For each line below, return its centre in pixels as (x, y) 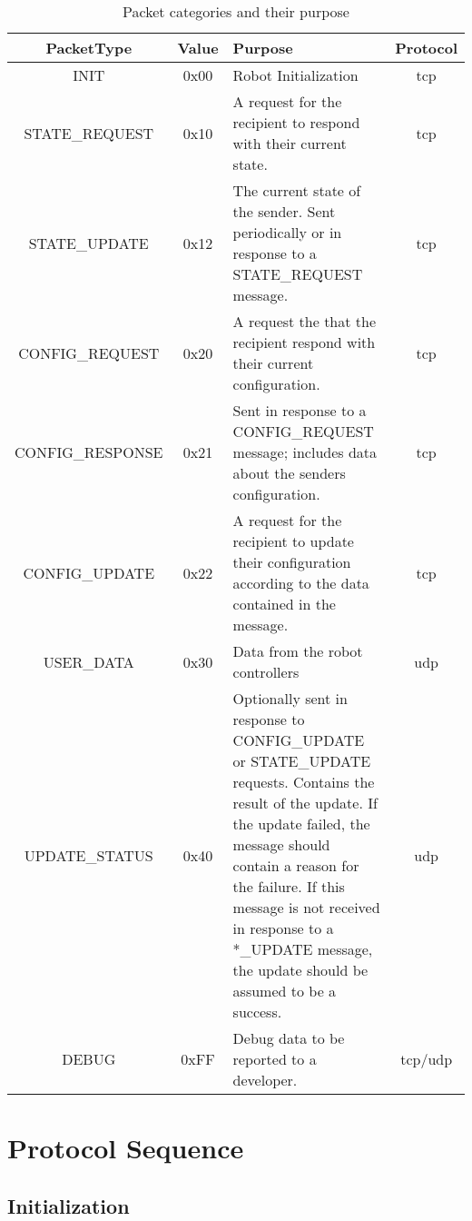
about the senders (289, 473)
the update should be (300, 970)
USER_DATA (88, 661)
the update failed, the (301, 824)
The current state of (297, 190)
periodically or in (287, 232)
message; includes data (305, 452)
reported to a (275, 1059)
